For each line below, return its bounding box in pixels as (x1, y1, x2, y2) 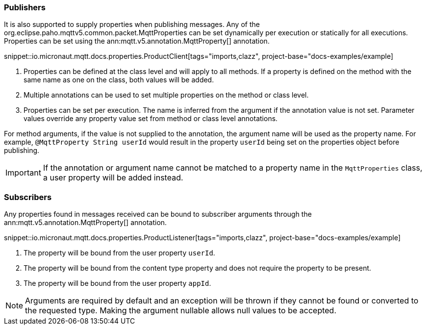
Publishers (4, 2, 46, 12)
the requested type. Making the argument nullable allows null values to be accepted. (25, 305, 337, 316)
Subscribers (4, 192, 52, 202)
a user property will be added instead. (43, 173, 183, 183)
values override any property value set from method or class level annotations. (24, 114, 278, 123)
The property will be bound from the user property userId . (24, 249, 215, 257)
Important (5, 168, 41, 178)
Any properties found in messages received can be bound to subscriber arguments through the (4, 210, 312, 219)
